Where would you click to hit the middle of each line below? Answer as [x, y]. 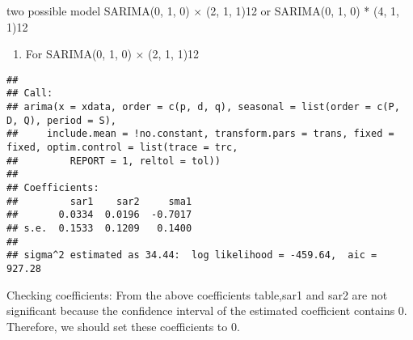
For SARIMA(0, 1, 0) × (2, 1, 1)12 [112, 54]
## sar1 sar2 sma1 [99, 201]
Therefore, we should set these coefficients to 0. [123, 326]
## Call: [30, 93]
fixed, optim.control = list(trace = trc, [122, 148]
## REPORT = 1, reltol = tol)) [114, 161]
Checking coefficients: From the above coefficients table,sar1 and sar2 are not [197, 294]
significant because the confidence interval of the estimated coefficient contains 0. [207, 310]
